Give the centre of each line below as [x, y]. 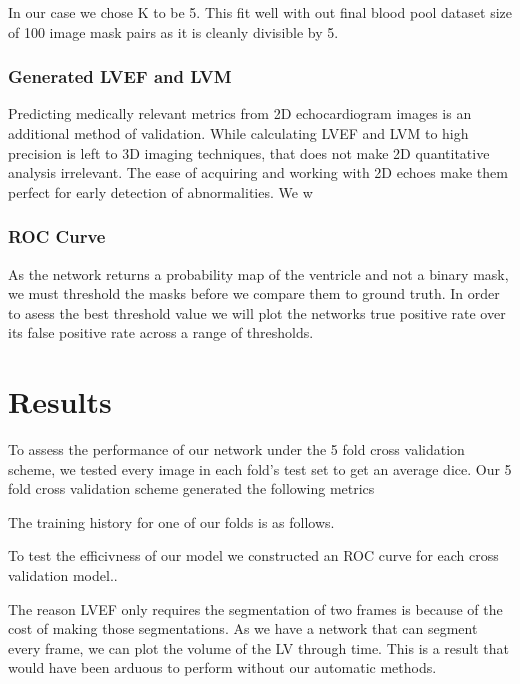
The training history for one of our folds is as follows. [171, 521]
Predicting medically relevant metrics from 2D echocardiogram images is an [240, 113]
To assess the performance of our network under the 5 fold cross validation [236, 449]
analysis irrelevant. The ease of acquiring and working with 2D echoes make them [258, 172]
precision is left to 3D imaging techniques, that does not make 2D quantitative [249, 152]
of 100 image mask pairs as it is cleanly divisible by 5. [173, 31]
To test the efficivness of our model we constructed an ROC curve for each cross [253, 555]
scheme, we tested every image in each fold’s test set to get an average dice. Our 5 [260, 468]
